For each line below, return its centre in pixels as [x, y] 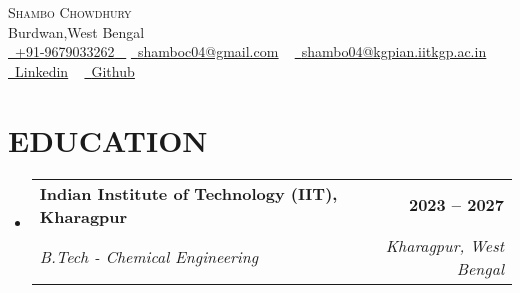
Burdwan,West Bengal [76, 31]
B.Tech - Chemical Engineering [149, 256]
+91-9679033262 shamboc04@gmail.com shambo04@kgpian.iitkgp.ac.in [251, 51]
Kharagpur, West [444, 245]
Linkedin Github [75, 70]
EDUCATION [108, 139]
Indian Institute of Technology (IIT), [188, 193]
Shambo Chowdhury [70, 12]
